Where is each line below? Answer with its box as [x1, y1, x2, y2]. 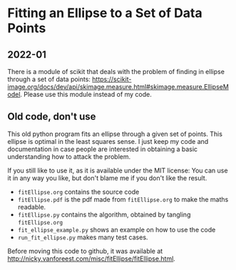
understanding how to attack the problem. [7, 152, 131, 161]
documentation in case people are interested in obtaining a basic [7, 145, 198, 153]
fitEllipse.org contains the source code [17, 187, 140, 196]
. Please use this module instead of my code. [20, 90, 152, 98]
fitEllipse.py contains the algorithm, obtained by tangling [17, 210, 191, 219]
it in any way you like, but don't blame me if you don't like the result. [7, 173, 207, 182]
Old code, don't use [7, 110, 96, 123]
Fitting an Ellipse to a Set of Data [7, 5, 202, 21]
